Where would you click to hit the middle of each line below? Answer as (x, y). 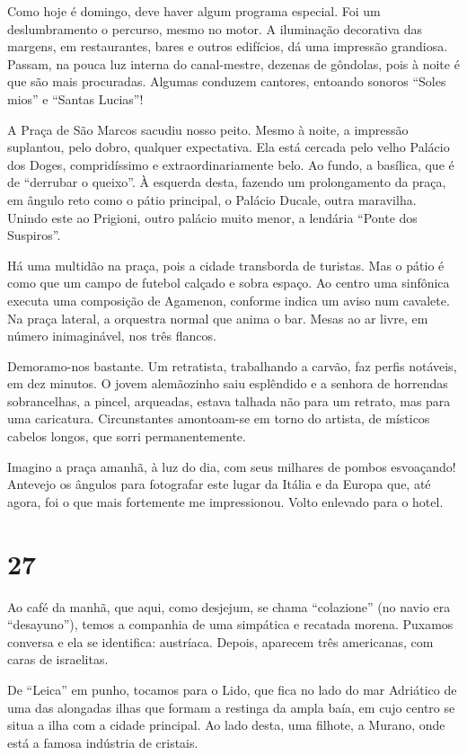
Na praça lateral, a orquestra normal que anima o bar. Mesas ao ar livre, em (218, 318)
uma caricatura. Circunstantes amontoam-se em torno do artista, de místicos (219, 418)
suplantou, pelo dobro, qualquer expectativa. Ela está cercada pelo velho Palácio (229, 147)
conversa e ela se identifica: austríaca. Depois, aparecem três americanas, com (220, 641)
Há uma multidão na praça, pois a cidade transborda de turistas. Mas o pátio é (226, 265)
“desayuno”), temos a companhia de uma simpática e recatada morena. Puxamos (230, 624)
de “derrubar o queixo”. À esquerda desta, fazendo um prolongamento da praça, (227, 182)
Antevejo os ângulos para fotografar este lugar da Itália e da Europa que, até (219, 484)
